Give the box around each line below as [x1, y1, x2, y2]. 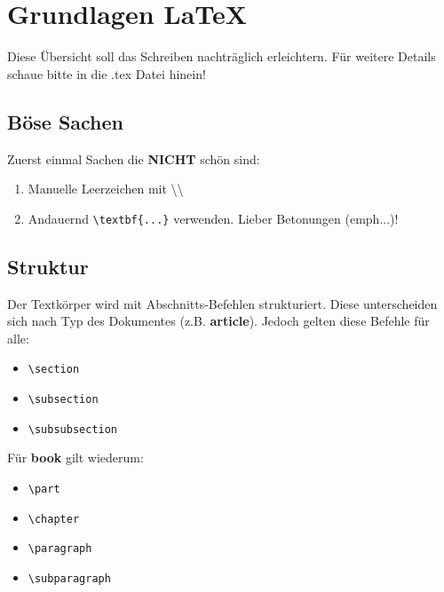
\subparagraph [28, 572, 111, 585]
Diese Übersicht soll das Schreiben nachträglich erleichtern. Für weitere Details [7, 47, 436, 66]
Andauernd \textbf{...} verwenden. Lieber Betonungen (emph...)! [28, 209, 399, 227]
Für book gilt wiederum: [7, 448, 144, 467]
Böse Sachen [7, 107, 124, 135]
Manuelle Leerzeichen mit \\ [28, 179, 184, 198]
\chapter [28, 512, 80, 525]
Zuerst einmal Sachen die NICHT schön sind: [7, 149, 260, 168]
